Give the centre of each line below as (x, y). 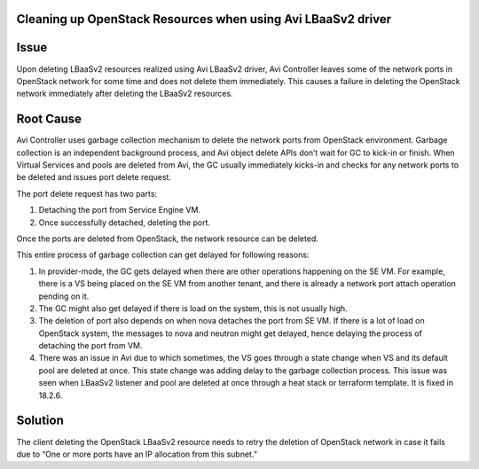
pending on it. (64, 296)
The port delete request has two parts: (87, 193)
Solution (40, 421)
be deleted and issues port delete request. (94, 177)
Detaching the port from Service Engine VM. (120, 210)
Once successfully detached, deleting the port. (125, 223)
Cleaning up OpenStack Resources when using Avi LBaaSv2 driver (204, 19)
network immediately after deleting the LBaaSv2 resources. (125, 94)
